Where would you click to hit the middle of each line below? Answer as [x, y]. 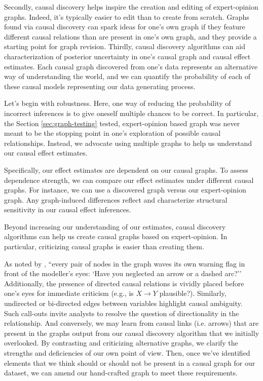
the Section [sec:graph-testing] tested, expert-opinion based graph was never [122, 123]
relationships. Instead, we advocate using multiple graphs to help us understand [128, 143]
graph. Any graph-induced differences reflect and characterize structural [116, 199]
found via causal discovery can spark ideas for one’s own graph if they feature [125, 27]
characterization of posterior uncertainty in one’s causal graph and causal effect [127, 56]
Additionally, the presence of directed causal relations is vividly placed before [124, 283]
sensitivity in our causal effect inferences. [68, 209]
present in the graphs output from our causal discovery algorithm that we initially [132, 333]
